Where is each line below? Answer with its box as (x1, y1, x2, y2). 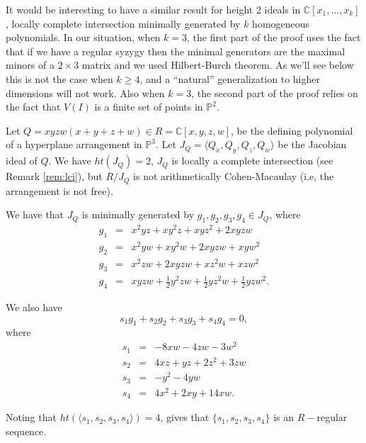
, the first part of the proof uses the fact (187, 30, 361, 45)
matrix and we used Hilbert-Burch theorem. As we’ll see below (81, 57, 354, 72)
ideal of (6, 153, 38, 168)
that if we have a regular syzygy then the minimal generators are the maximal (6, 43, 345, 58)
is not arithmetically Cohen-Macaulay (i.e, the (133, 169, 334, 184)
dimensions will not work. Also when (6, 85, 165, 100)
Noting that (6, 410, 57, 425)
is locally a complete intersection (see (171, 153, 333, 168)
